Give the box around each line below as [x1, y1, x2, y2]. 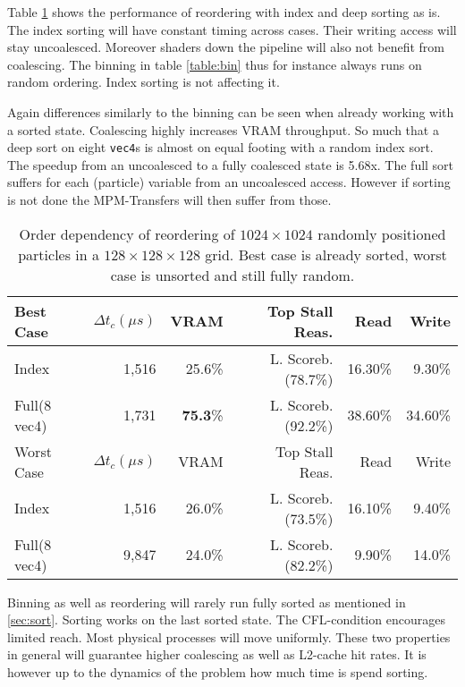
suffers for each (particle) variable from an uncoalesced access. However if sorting [7, 173, 451, 191]
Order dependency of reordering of [19, 223, 235, 244]
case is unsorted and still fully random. [110, 264, 355, 285]
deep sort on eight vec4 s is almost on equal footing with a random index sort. [7, 138, 434, 157]
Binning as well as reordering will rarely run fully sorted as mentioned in [7, 592, 406, 611]
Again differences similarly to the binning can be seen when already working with [7, 102, 454, 121]
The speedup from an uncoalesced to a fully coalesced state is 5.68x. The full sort [7, 155, 454, 174]
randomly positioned [317, 223, 446, 244]
